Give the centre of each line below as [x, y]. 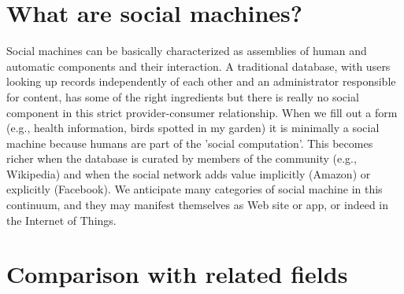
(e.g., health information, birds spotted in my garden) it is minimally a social [193, 128]
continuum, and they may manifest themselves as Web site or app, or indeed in [198, 205]
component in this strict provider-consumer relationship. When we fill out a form [202, 112]
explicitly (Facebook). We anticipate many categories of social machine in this [195, 189]
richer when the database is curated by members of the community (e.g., [182, 158]
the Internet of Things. [61, 220]
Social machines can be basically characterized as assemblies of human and [187, 51]
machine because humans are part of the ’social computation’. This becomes [190, 143]
